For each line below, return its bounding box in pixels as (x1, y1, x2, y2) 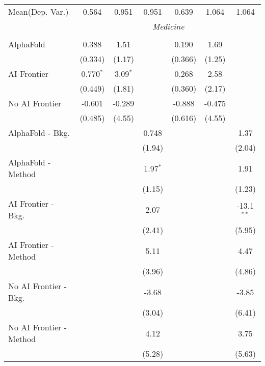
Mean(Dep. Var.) (8, 6, 69, 17)
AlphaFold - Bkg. (8, 127, 70, 138)
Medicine (152, 20, 184, 32)
